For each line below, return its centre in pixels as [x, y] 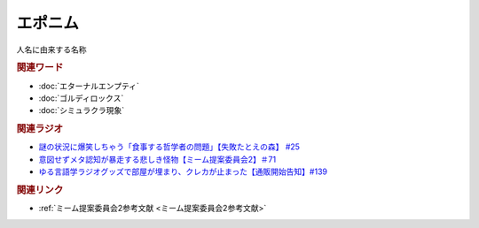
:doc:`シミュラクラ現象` [82, 110]
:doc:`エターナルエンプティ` [89, 86]
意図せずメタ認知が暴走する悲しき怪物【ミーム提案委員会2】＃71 [157, 159]
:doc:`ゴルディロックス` [81, 98]
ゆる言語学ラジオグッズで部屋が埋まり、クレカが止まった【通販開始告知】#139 [183, 171]
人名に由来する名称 [51, 49]
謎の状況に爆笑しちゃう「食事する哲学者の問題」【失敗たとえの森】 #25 [169, 147]
